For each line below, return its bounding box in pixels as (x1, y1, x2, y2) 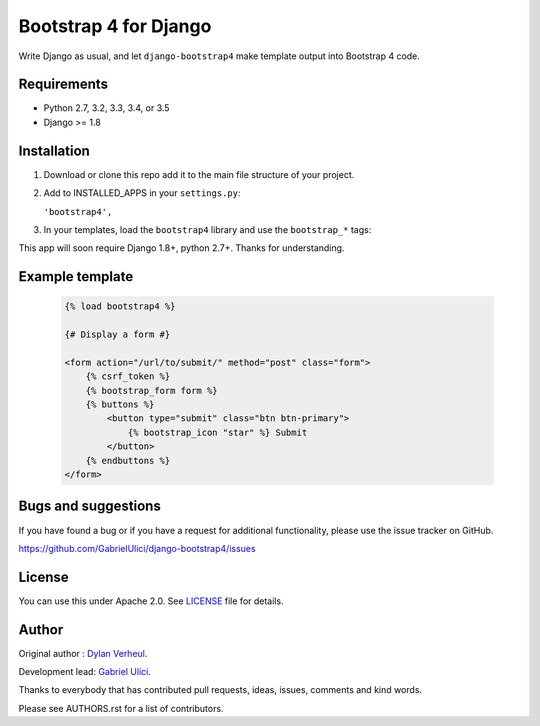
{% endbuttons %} (85, 455, 171, 466)
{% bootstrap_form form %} (85, 385, 219, 396)
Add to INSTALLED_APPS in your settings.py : (43, 187, 241, 199)
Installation (18, 142, 90, 159)
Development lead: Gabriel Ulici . (18, 666, 152, 678)
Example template (18, 268, 134, 285)
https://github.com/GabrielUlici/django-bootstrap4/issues (18, 542, 256, 554)
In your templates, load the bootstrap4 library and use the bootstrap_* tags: (43, 223, 372, 235)
